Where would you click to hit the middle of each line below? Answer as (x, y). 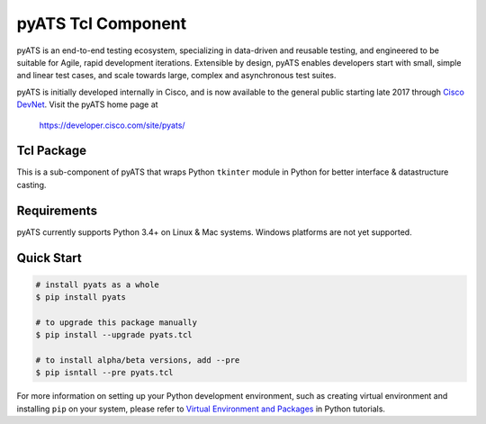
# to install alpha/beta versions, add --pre (138, 361)
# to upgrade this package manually (117, 322)
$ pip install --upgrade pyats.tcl (114, 335)
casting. (31, 185)
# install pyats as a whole (97, 284)
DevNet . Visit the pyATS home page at (87, 104)
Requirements (57, 210)
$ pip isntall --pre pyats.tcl (105, 373)
